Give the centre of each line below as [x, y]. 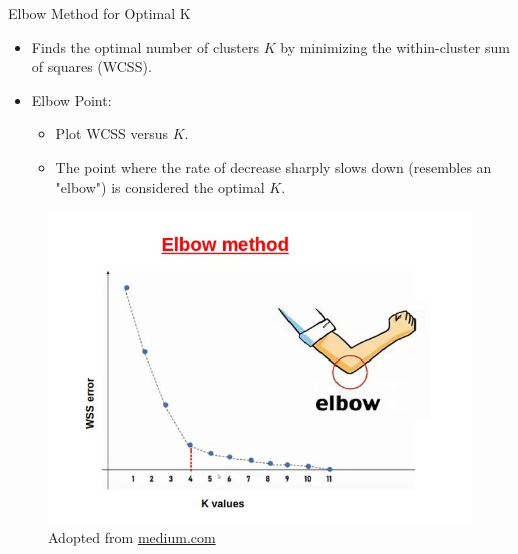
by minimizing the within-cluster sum [395, 46]
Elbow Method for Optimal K [99, 13]
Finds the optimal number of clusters [145, 46]
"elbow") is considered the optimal [160, 186]
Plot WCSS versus [111, 133]
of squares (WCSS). [91, 66]
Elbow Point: [71, 99]
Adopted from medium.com [132, 537]
